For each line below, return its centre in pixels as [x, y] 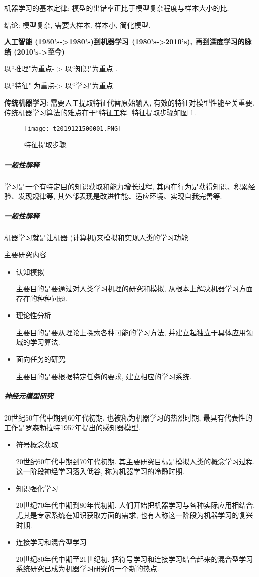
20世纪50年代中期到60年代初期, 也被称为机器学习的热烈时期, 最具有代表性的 [128, 417]
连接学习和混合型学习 [51, 542]
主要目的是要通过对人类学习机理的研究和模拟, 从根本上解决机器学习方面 [135, 288]
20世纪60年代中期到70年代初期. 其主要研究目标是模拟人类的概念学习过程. [136, 461]
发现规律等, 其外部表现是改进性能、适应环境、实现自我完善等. [120, 196]
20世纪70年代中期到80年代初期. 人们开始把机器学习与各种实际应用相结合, [136, 505]
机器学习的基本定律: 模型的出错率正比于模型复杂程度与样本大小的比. [117, 8]
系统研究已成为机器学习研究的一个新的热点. [87, 569]
